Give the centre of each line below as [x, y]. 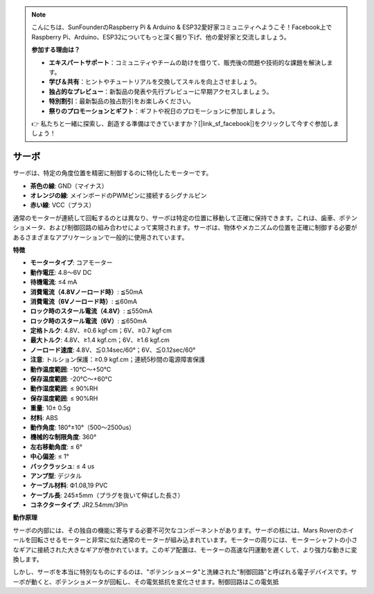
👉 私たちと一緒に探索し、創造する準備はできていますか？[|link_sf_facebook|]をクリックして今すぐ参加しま [185, 123]
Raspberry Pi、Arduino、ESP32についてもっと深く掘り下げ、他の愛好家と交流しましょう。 [161, 37]
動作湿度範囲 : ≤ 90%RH [64, 388]
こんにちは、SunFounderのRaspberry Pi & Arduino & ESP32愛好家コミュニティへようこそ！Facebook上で [182, 27]
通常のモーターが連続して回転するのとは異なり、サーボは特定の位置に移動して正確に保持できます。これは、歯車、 [176, 217]
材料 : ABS [44, 417]
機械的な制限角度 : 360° [63, 437]
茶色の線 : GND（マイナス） [69, 186]
